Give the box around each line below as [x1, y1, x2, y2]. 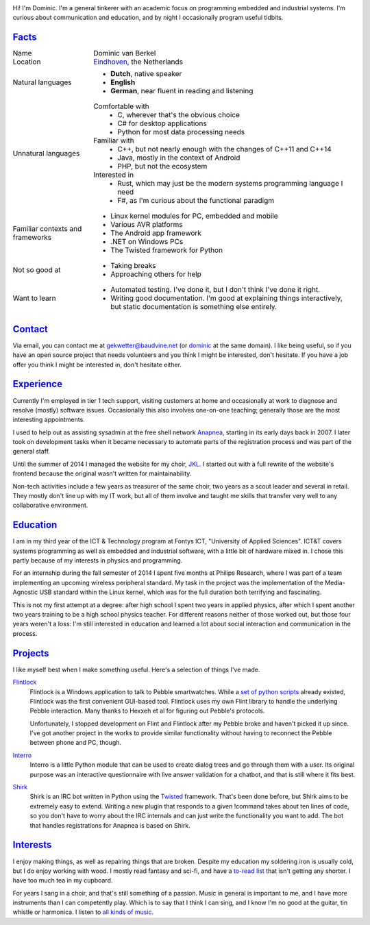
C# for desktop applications [117, 119, 207, 128]
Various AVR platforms [110, 220, 183, 230]
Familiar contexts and [12, 224, 82, 234]
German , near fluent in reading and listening [110, 86, 254, 96]
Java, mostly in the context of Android [117, 153, 241, 162]
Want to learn [12, 293, 56, 303]
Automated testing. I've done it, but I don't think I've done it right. [110, 285, 321, 295]
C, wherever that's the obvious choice [117, 110, 240, 120]
